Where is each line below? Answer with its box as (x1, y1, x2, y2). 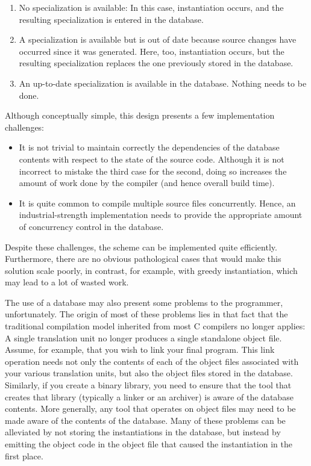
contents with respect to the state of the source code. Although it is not (19, 152, 284, 165)
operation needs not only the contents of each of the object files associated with (5, 355, 299, 367)
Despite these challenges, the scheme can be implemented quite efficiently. (5, 240, 277, 253)
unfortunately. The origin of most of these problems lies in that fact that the (5, 308, 288, 320)
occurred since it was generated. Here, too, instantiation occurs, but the (19, 45, 284, 57)
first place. (5, 449, 43, 462)
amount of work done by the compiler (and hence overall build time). (19, 176, 275, 189)
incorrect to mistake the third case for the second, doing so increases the (19, 164, 287, 177)
